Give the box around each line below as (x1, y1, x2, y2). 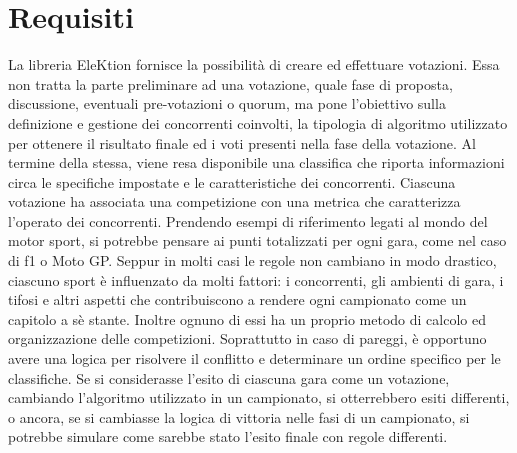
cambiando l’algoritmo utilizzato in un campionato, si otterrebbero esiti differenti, (8, 387, 510, 408)
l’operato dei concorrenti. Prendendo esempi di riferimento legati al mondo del (8, 210, 488, 231)
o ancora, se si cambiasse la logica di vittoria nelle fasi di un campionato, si (8, 406, 470, 427)
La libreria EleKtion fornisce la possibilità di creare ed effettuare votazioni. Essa (8, 54, 500, 75)
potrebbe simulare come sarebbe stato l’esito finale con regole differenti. (8, 426, 448, 447)
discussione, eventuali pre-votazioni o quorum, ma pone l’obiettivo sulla (8, 93, 446, 114)
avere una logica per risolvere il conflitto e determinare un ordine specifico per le (8, 348, 501, 369)
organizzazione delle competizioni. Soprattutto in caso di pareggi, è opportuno (8, 328, 487, 349)
